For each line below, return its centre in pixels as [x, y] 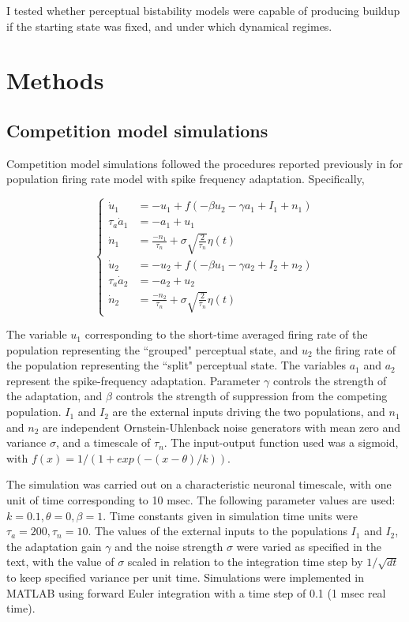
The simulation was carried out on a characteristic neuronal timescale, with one [199, 484]
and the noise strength [169, 546]
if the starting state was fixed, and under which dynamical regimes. [169, 26]
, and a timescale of [103, 442]
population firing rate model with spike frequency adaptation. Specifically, [186, 179]
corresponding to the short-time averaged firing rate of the [226, 334]
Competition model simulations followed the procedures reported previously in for [204, 163]
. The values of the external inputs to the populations [218, 531]
